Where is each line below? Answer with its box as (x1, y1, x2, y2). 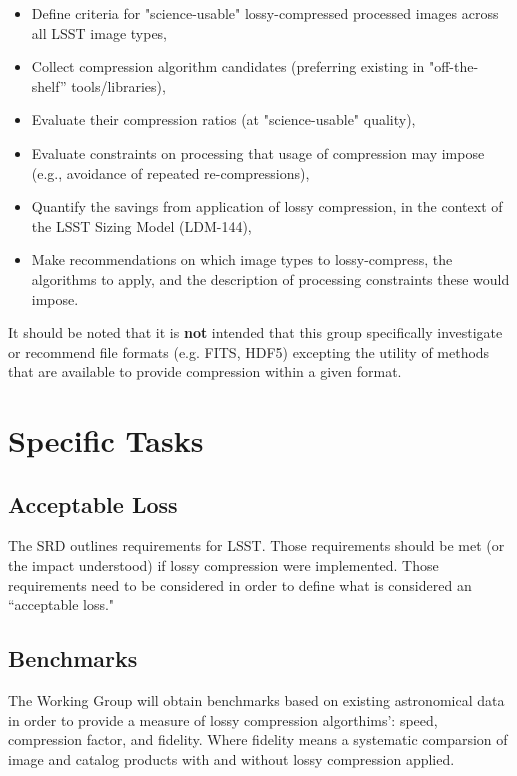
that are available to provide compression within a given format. (8, 361, 402, 382)
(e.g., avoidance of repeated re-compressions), (31, 162, 310, 183)
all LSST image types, (31, 22, 168, 43)
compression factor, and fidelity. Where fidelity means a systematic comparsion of (8, 729, 508, 750)
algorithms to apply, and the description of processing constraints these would (31, 268, 510, 289)
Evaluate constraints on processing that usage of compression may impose (31, 142, 485, 163)
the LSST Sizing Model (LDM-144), (31, 215, 252, 236)
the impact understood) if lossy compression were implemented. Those (8, 555, 439, 576)
